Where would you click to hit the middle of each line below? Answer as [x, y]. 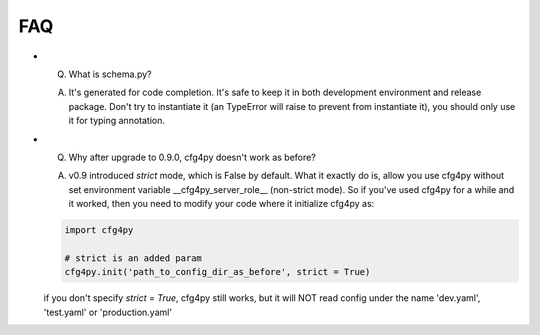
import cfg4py [99, 230]
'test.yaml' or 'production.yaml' [108, 312]
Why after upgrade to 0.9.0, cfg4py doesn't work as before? [192, 157]
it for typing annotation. [116, 121]
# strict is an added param [133, 258]
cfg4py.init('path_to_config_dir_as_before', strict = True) [217, 272]
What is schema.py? [110, 74]
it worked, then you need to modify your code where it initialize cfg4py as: [221, 204]
